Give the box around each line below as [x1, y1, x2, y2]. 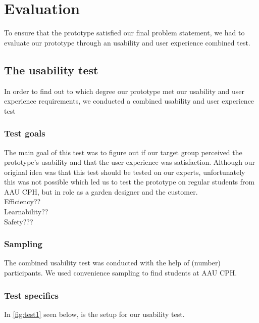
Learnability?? [4, 206, 48, 217]
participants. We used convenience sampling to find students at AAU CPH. [4, 267, 237, 278]
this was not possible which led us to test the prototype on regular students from [4, 176, 255, 187]
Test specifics [4, 289, 59, 301]
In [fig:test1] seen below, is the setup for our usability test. [4, 308, 185, 319]
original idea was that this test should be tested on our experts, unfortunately [4, 166, 245, 177]
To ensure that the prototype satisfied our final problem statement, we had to [4, 27, 245, 38]
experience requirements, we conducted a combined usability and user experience [4, 96, 254, 106]
